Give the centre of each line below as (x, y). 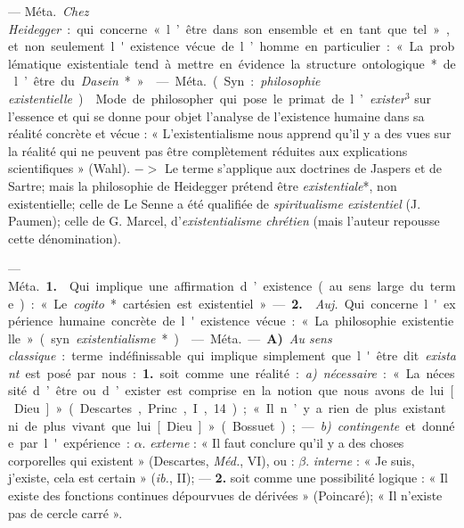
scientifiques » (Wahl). (69, 168)
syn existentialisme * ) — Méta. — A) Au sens (191, 338)
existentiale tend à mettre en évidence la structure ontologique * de (261, 63)
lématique (35, 63)
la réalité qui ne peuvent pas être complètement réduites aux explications (208, 150)
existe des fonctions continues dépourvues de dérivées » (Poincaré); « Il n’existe (225, 495)
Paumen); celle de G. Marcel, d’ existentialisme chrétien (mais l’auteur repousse (224, 221)
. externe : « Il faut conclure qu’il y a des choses (273, 443)
